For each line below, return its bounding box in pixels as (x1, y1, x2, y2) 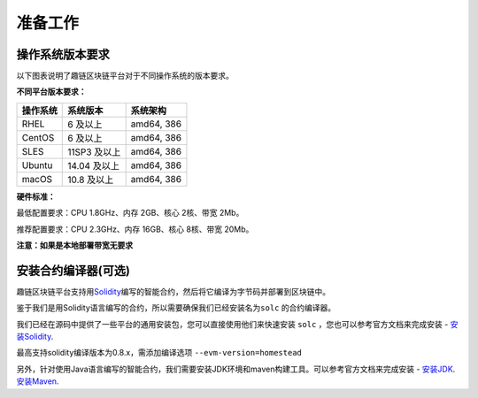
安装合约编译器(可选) (16, 263, 130, 278)
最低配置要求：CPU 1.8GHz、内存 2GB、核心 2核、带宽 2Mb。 (16, 208, 244, 218)
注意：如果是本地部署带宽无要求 (16, 240, 133, 251)
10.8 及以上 (67, 173, 114, 186)
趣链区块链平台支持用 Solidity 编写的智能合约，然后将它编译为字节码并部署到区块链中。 (16, 286, 331, 296)
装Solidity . (16, 332, 54, 342)
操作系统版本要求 (16, 47, 110, 62)
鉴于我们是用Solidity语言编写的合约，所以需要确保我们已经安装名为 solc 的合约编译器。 (16, 302, 336, 313)
